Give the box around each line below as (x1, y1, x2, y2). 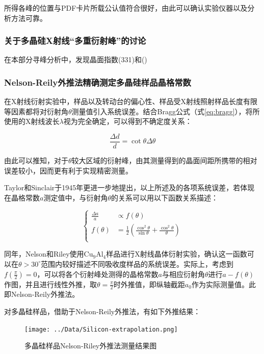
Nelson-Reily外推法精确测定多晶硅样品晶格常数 (4, 75, 191, 88)
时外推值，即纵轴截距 (113, 279, 185, 289)
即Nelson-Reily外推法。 (4, 289, 80, 299)
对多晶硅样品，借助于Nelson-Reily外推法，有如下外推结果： (4, 306, 201, 316)
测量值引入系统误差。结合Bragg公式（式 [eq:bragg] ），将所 (71, 106, 260, 116)
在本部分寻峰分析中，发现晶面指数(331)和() (4, 54, 147, 65)
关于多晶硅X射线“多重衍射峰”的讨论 (4, 34, 146, 47)
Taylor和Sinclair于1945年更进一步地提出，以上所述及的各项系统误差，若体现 (4, 182, 255, 193)
